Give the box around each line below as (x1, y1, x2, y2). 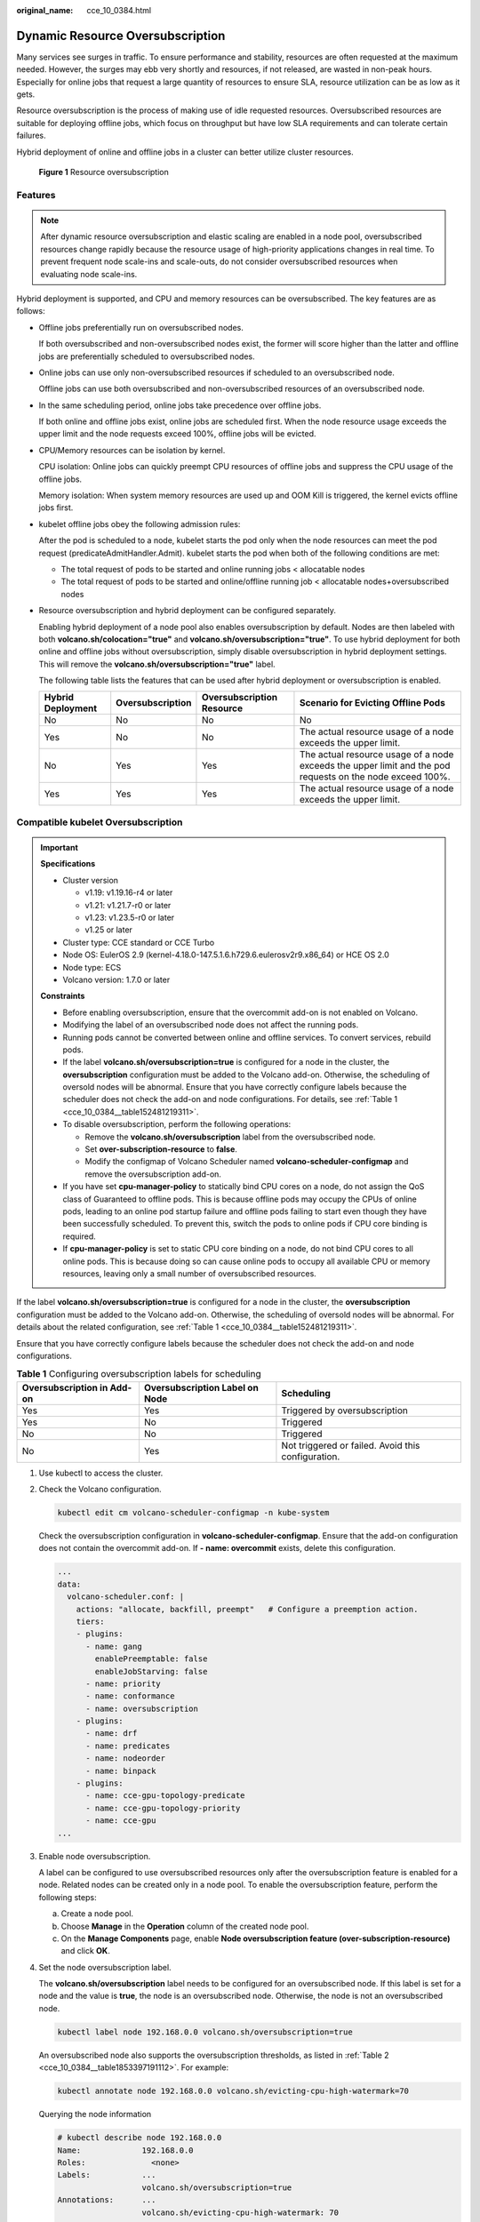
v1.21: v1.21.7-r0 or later (84, 899, 172, 910)
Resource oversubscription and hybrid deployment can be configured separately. (38, 605, 337, 616)
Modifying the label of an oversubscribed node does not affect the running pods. (62, 1019, 359, 1030)
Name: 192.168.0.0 (57, 2145, 195, 2155)
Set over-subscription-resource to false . (84, 1144, 237, 1155)
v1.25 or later (84, 924, 133, 935)
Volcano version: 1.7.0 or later (62, 974, 171, 985)
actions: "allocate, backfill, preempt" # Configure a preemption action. (76, 1604, 419, 1614)
